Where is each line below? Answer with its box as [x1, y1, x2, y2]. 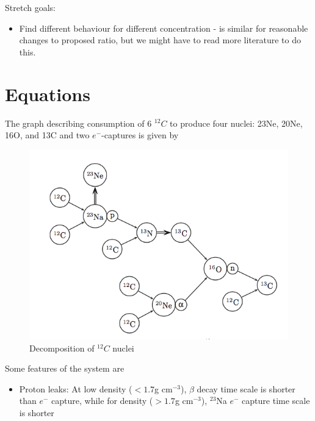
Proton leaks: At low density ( [19, 382, 132, 395]
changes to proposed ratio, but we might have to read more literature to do [19, 34, 301, 46]
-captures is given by [101, 129, 179, 141]
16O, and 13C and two [5, 129, 90, 141]
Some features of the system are [5, 362, 125, 375]
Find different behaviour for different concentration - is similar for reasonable [19, 21, 308, 34]
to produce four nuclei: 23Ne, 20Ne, [170, 116, 303, 129]
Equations [5, 81, 90, 106]
